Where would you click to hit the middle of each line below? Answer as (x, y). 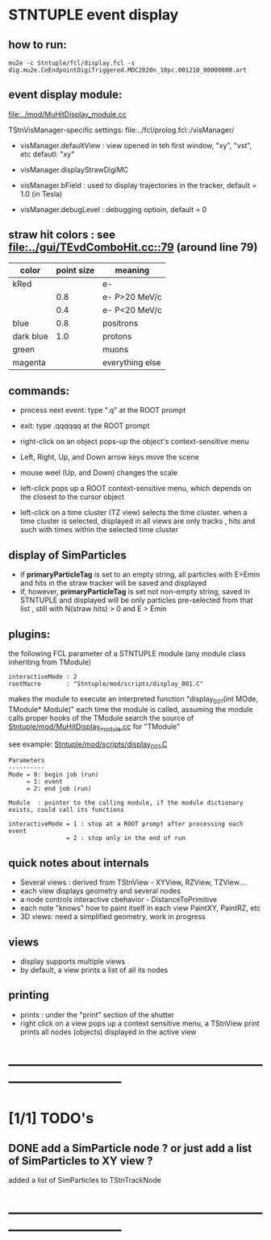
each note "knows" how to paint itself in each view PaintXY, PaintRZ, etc (140, 908)
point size (75, 270)
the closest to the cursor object (72, 497)
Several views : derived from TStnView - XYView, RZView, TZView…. (133, 882)
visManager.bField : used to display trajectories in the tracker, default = (138, 185)
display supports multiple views (73, 962)
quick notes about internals (79, 863)
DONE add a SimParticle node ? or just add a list (130, 1148)
